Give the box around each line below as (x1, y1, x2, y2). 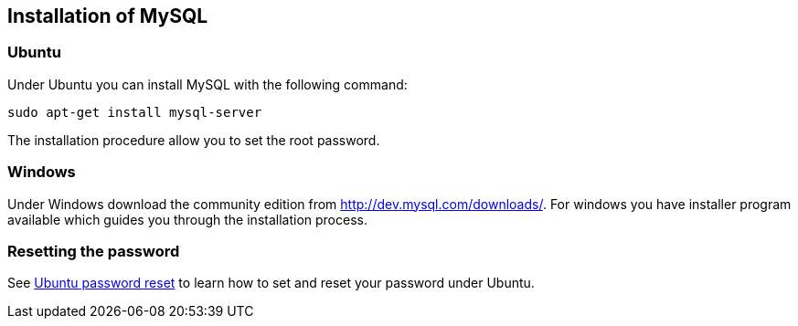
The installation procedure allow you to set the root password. (7, 131, 380, 148)
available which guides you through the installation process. (7, 211, 367, 227)
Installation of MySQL (7, 5, 208, 27)
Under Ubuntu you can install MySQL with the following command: (7, 76, 408, 92)
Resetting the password (7, 241, 180, 260)
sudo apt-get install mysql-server (7, 104, 262, 120)
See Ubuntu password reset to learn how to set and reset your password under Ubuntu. (7, 275, 535, 291)
